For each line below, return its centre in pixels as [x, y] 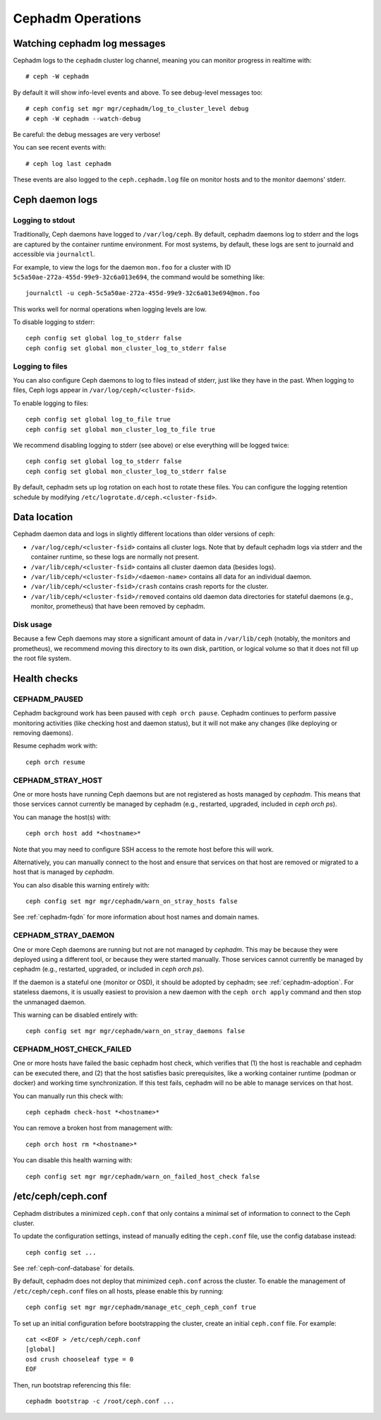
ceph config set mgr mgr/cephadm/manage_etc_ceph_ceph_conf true [141, 1307]
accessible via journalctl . [54, 254]
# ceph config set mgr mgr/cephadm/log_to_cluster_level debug [137, 109]
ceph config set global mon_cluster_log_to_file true [120, 429]
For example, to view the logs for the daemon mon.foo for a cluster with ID [122, 267]
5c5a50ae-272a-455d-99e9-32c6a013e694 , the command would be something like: [139, 277]
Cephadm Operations [77, 18]
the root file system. [42, 658]
